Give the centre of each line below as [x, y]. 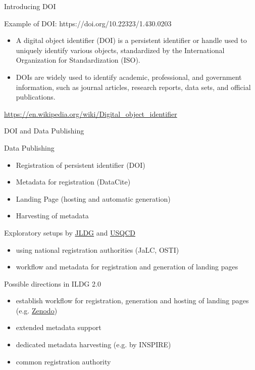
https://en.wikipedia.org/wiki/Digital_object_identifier [91, 113]
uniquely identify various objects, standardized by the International [120, 50]
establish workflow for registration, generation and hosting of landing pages [132, 300]
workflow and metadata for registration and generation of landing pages [127, 267]
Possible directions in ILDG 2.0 [53, 283]
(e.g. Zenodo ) [37, 310]
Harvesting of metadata [52, 216]
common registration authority [63, 361]
